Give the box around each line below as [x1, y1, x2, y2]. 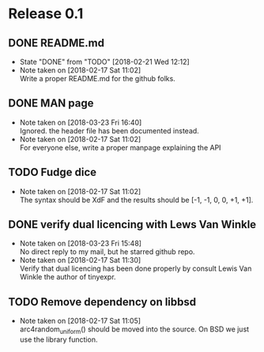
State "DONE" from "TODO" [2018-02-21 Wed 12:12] [19, 57, 190, 66]
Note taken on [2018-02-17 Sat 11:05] [19, 316, 141, 326]
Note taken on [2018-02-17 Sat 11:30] [19, 256, 141, 265]
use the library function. [19, 335, 98, 344]
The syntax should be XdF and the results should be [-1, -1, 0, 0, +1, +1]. [19, 195, 254, 204]
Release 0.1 [8, 5, 84, 23]
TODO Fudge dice [8, 166, 97, 179]
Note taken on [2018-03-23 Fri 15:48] [19, 238, 142, 249]
